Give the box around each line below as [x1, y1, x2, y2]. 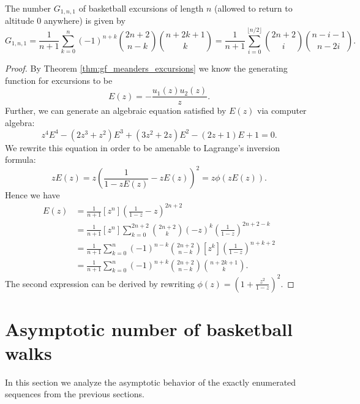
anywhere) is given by [43, 14, 126, 27]
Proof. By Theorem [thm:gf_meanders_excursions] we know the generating [5, 62, 288, 75]
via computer [257, 104, 307, 117]
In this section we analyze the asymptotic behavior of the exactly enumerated [5, 375, 296, 388]
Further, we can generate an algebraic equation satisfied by [5, 104, 227, 117]
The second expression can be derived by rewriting [5, 277, 195, 290]
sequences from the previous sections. [5, 387, 144, 400]
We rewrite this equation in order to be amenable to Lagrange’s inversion [5, 141, 280, 154]
